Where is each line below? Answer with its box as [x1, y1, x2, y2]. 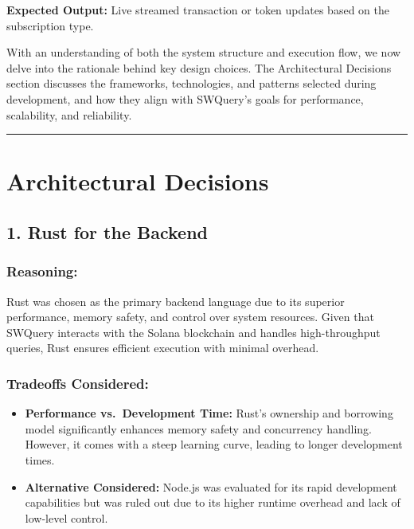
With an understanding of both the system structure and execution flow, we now [6, 44, 401, 61]
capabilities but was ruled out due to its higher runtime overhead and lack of [25, 494, 400, 511]
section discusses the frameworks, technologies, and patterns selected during [6, 75, 377, 92]
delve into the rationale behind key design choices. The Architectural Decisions [6, 59, 392, 76]
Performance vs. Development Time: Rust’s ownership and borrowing [25, 405, 393, 421]
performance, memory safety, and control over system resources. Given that [6, 308, 374, 325]
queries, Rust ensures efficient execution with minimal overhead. [6, 339, 319, 356]
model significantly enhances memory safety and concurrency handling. [25, 420, 372, 437]
